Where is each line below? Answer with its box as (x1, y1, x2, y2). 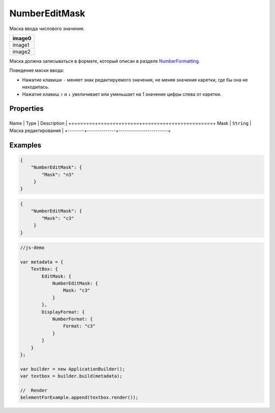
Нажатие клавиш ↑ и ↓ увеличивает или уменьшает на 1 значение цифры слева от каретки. (22, 91, 222, 97)
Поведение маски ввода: (9, 67, 65, 73)
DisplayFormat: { (41, 309, 85, 315)
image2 (12, 48, 31, 55)
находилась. (22, 84, 49, 90)
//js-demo (20, 245, 45, 251)
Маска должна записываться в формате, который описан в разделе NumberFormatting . (9, 58, 201, 64)
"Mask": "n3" (41, 171, 74, 177)
